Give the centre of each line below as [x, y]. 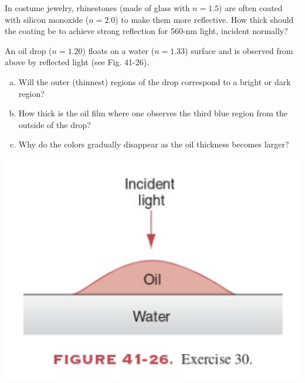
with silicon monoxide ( [47, 19]
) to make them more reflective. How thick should [204, 19]
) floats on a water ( [118, 50]
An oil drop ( [28, 50]
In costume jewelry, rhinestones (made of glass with [97, 8]
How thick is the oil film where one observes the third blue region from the [153, 113]
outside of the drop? [55, 124]
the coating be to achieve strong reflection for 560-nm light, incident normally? [146, 31]
